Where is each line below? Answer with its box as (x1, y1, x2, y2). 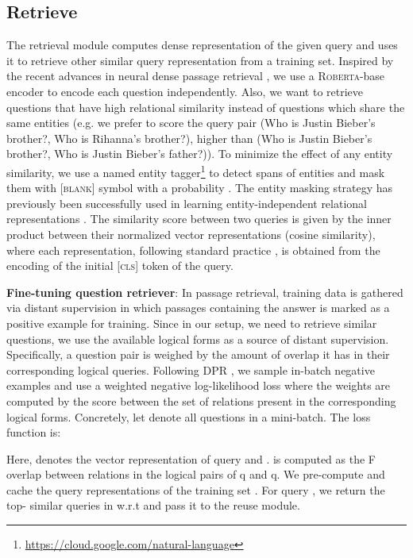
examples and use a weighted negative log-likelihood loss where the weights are (6, 377, 391, 394)
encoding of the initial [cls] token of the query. (6, 257, 234, 274)
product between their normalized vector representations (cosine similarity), (6, 225, 376, 242)
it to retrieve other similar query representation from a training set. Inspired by (6, 52, 394, 68)
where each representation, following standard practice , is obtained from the (6, 241, 380, 258)
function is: (6, 424, 61, 441)
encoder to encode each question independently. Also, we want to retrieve (6, 83, 364, 99)
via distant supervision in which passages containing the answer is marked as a (6, 299, 390, 316)
